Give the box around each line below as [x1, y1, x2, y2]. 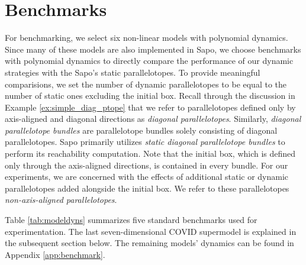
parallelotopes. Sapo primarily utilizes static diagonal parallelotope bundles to [5, 135, 285, 148]
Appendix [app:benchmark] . [5, 248, 105, 260]
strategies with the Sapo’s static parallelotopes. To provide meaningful [5, 66, 260, 78]
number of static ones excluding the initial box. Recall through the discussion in [5, 89, 295, 102]
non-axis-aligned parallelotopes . [5, 193, 117, 206]
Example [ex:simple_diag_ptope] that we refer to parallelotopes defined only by [5, 101, 296, 113]
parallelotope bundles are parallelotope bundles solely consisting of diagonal [5, 124, 278, 136]
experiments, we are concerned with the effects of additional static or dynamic [5, 170, 289, 183]
